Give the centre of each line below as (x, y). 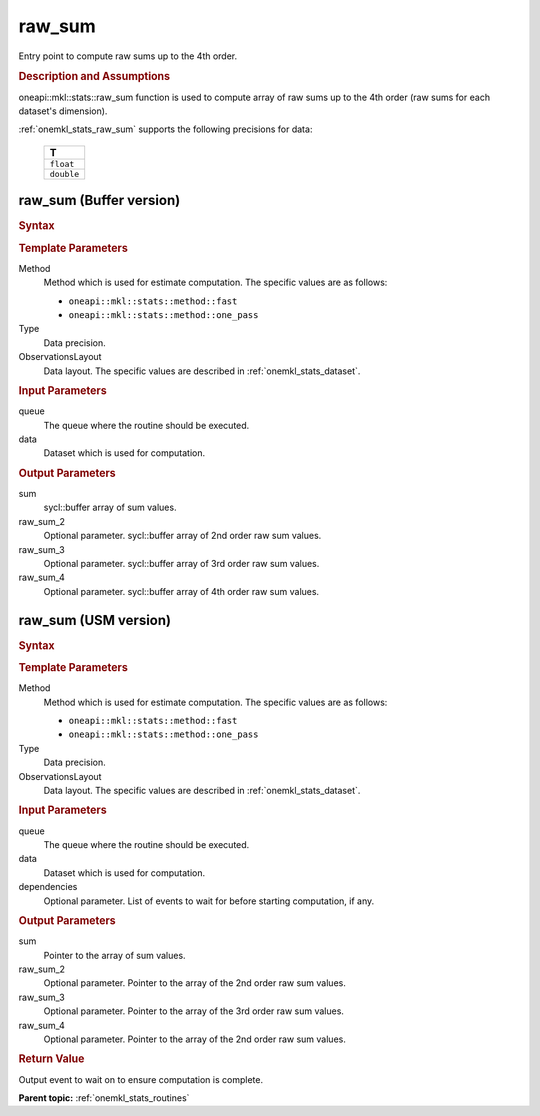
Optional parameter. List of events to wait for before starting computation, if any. (209, 901)
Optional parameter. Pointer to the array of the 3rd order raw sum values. (194, 1011)
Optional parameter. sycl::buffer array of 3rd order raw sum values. (181, 563)
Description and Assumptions (94, 77)
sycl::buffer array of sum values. (110, 507)
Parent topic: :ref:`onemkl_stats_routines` (104, 1097)
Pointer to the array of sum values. (114, 955)
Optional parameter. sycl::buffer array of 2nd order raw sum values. (182, 536)
